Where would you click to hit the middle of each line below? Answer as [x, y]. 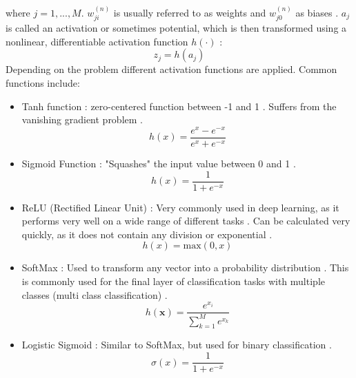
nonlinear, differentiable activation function [97, 41]
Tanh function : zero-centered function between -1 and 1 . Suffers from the [179, 106]
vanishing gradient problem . [82, 119]
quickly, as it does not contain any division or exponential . [147, 234]
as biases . [317, 12]
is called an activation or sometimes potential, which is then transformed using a [176, 28]
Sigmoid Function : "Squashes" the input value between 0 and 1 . [159, 163]
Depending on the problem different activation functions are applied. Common [171, 69]
